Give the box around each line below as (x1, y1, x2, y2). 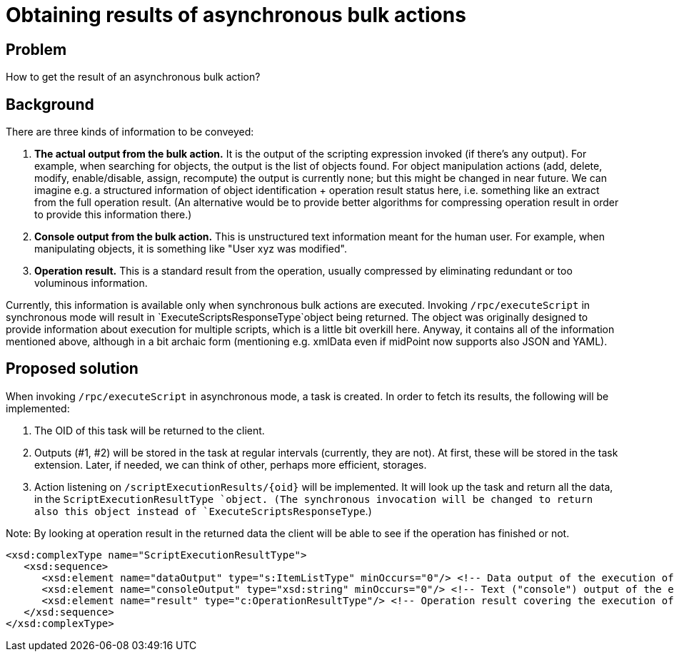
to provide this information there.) (34, 208, 192, 221)
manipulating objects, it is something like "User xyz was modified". (34, 243, 347, 255)
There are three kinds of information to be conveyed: (6, 126, 254, 138)
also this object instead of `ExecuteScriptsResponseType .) (34, 504, 372, 517)
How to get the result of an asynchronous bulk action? (6, 71, 261, 83)
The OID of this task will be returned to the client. (34, 424, 265, 437)
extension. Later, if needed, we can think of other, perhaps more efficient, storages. (34, 458, 427, 471)
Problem (6, 40, 67, 58)
